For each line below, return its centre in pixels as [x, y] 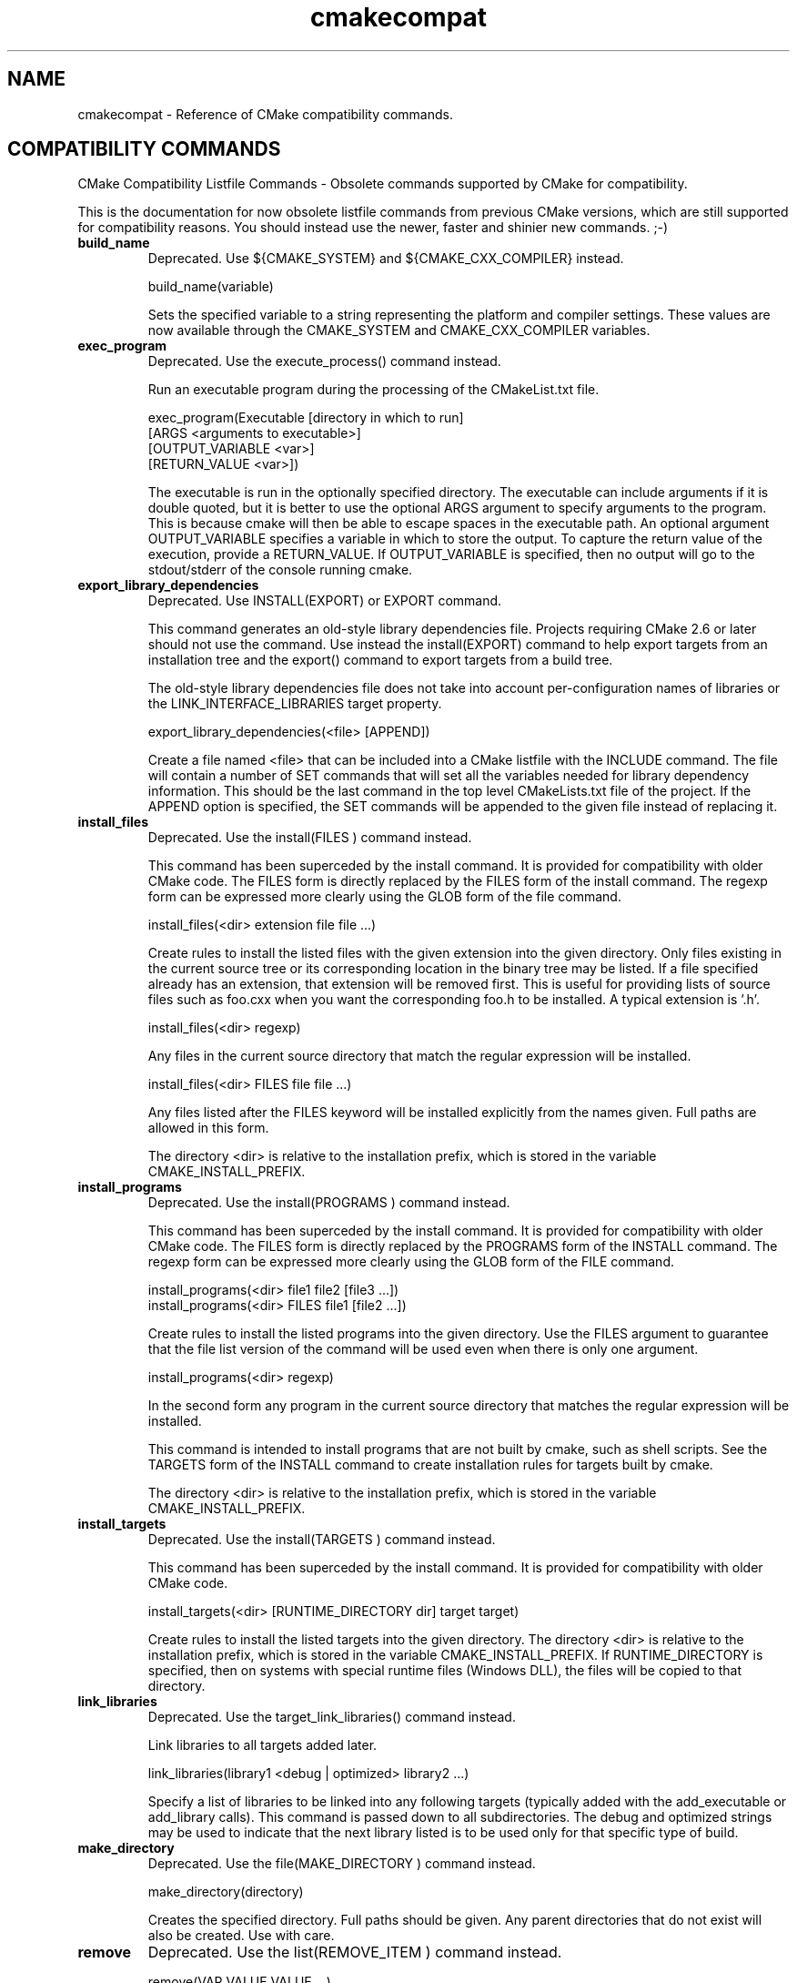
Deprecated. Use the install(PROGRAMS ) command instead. [329, 1203]
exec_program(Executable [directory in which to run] [306, 418]
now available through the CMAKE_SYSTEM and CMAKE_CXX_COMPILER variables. [399, 330]
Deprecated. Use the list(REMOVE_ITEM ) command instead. [355, 1952]
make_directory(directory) [226, 1892]
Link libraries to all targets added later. [262, 1745]
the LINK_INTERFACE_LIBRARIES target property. [295, 704]
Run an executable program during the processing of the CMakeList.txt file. [373, 390]
